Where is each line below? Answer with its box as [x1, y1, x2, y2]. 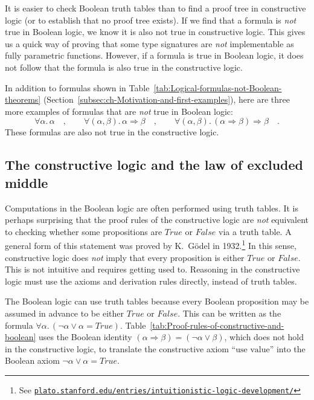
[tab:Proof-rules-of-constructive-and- [150, 318, 284, 331]
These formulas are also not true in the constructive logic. [5, 126, 219, 138]
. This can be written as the [178, 306, 281, 319]
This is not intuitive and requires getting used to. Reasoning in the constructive [5, 263, 300, 276]
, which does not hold [224, 331, 304, 343]
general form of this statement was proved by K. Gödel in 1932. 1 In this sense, [5, 237, 296, 251]
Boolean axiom [5, 354, 60, 367]
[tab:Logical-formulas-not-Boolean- [153, 81, 282, 94]
